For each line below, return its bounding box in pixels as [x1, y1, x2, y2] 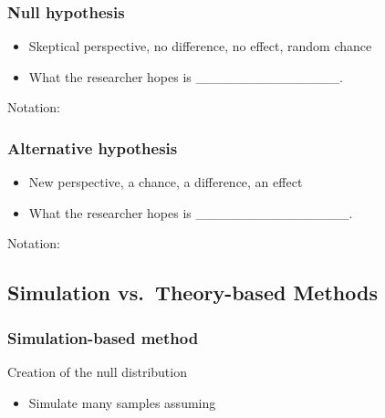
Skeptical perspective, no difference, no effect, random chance [28, 37, 372, 56]
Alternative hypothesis [7, 136, 178, 159]
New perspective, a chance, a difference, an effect [28, 172, 303, 192]
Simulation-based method [7, 326, 199, 349]
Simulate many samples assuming [28, 392, 216, 412]
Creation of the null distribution [7, 362, 187, 381]
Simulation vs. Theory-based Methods [7, 278, 378, 307]
